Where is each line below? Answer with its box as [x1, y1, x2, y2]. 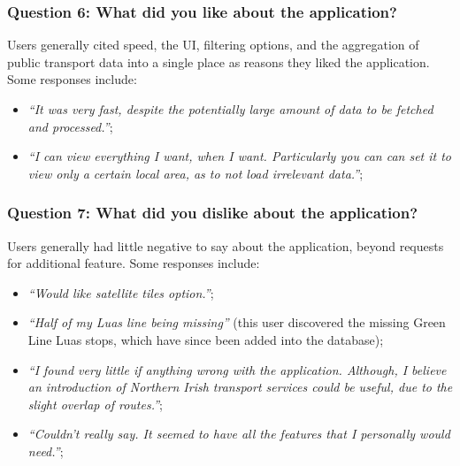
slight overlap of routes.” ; [27, 394, 163, 413]
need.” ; [27, 441, 64, 460]
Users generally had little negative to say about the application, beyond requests [7, 236, 444, 255]
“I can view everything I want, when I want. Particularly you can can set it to [27, 147, 452, 165]
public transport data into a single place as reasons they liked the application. [7, 52, 430, 71]
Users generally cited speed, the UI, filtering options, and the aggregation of [7, 35, 419, 54]
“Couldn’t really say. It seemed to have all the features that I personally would [27, 424, 450, 443]
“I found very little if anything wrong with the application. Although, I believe [27, 360, 447, 378]
